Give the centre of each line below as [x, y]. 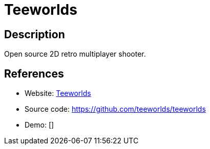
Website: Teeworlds [58, 93]
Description [35, 34]
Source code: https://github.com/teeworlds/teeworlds [115, 109]
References [34, 73]
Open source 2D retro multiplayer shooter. [75, 54]
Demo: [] [39, 125]
